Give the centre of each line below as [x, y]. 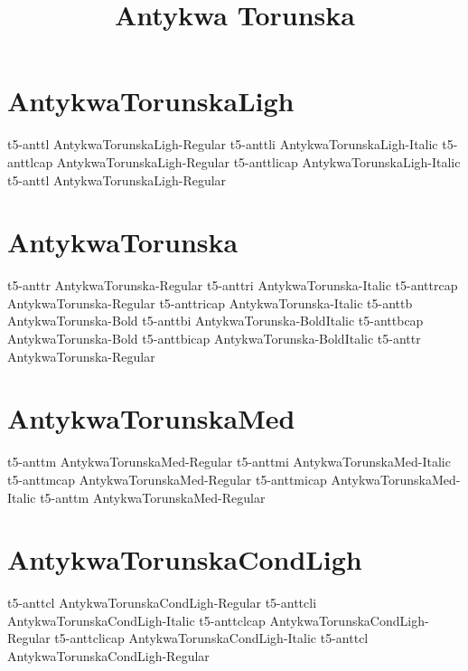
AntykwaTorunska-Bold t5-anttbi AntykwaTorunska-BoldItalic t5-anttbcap [215, 321]
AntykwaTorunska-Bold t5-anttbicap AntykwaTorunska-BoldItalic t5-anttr [214, 338]
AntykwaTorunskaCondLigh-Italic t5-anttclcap [136, 620]
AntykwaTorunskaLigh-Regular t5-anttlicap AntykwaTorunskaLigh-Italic [258, 161]
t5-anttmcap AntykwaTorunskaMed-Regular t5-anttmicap [167, 479]
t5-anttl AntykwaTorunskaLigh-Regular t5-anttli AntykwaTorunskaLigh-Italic [223, 144]
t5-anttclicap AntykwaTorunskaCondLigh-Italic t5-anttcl [211, 638]
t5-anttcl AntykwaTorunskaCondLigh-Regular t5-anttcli [162, 603]
